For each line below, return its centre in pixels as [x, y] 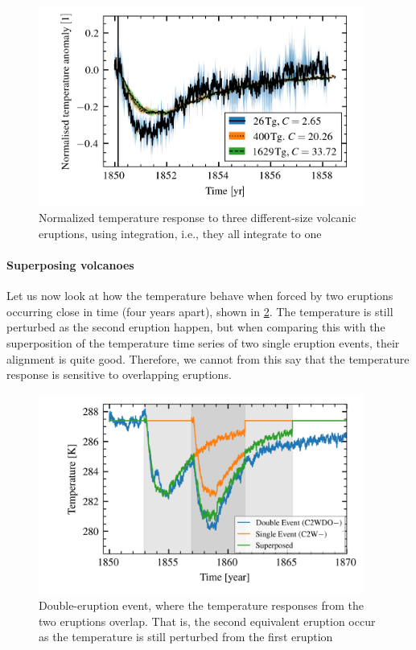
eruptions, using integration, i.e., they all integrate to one [180, 233]
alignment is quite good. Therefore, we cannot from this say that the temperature [208, 358]
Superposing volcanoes [70, 264]
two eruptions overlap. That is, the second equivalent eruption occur [207, 621]
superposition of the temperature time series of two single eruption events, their [203, 342]
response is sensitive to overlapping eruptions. [119, 374]
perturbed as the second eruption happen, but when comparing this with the [196, 327]
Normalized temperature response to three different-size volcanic [198, 218]
